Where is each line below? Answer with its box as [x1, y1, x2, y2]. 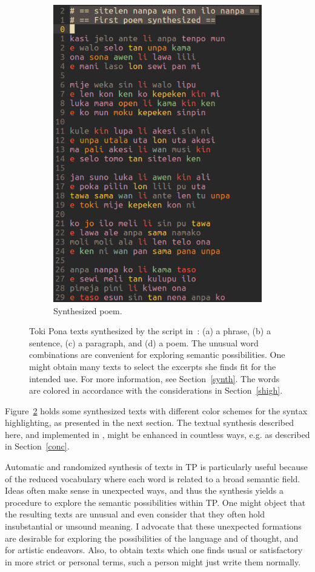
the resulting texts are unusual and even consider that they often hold [5, 508, 265, 520]
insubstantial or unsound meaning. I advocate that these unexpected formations [5, 520, 302, 533]
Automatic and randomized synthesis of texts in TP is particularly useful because [5, 460, 308, 473]
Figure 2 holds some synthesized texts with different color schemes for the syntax [5, 404, 308, 417]
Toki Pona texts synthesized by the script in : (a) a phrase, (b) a [29, 325, 271, 337]
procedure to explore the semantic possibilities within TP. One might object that [5, 496, 306, 508]
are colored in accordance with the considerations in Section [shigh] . [29, 384, 283, 397]
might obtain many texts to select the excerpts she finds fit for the [29, 360, 276, 372]
